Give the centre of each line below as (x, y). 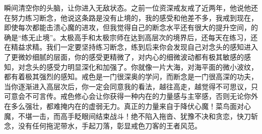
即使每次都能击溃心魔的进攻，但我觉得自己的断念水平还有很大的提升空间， (127, 27)
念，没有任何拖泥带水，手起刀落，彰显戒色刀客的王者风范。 (103, 126)
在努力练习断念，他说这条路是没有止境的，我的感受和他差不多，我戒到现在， (131, 17)
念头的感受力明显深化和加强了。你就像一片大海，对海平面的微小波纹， (141, 66)
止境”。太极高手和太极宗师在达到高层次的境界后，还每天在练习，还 (147, 37)
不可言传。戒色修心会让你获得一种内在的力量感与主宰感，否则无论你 (138, 96)
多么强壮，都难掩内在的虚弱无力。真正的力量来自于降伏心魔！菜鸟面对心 (131, 106)
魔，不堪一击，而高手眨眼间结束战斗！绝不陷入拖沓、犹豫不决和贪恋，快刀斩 (131, 116)
